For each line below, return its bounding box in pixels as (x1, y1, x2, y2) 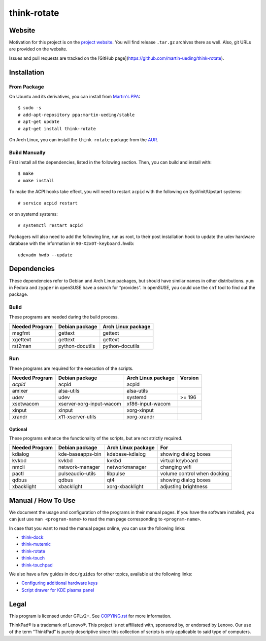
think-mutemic (21, 541, 51, 547)
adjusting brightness (160, 483, 208, 490)
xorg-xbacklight (106, 483, 144, 490)
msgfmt (12, 329, 31, 336)
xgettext (12, 336, 32, 343)
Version (180, 374, 199, 381)
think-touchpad (21, 562, 53, 568)
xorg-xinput (126, 406, 154, 413)
